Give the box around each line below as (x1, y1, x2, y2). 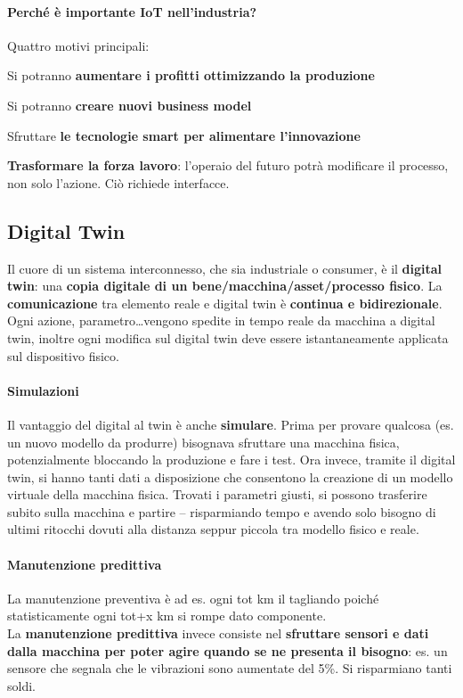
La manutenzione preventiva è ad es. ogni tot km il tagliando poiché (7, 588, 379, 607)
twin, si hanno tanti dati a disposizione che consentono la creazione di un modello (7, 467, 453, 486)
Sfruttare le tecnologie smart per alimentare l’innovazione (7, 126, 361, 144)
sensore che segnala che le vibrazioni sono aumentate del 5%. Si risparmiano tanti (7, 659, 452, 677)
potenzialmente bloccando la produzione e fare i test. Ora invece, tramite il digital (7, 450, 456, 469)
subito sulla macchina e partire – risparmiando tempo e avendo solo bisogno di (7, 502, 436, 521)
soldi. (7, 676, 36, 694)
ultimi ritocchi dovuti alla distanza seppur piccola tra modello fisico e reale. (7, 520, 419, 538)
